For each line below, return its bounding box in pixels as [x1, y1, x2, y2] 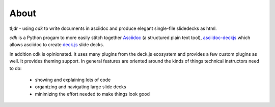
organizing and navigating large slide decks [35, 84, 127, 90]
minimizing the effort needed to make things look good [35, 91, 150, 97]
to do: [9, 65, 22, 71]
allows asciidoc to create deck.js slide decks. [9, 42, 104, 48]
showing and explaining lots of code [35, 77, 111, 83]
